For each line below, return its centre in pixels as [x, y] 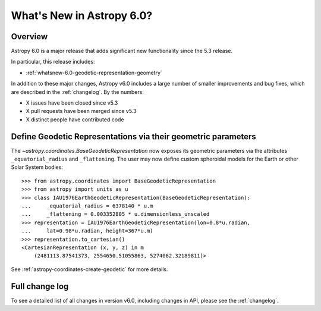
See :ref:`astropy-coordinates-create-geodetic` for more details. [90, 269]
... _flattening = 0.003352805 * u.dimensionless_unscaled [116, 214]
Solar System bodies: [37, 167]
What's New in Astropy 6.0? [82, 15]
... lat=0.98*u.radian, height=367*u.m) [88, 231]
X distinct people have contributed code [75, 120]
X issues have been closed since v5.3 [72, 103]
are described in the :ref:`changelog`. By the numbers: [77, 92]
